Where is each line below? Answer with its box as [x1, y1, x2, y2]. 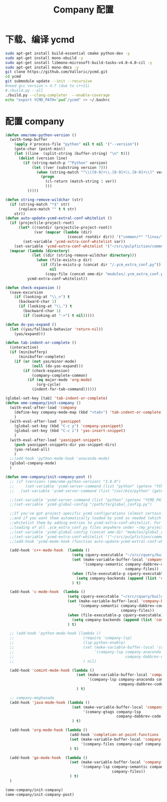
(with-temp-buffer [9, 137, 48, 142]
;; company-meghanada [9, 695, 55, 700]
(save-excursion [9, 290, 43, 295]
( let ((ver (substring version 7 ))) [31, 165, 108, 170]
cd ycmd [5, 74, 21, 79]
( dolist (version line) [18, 155, 68, 161]
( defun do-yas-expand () [5, 322, 57, 327]
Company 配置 [53, 4, 114, 15]
